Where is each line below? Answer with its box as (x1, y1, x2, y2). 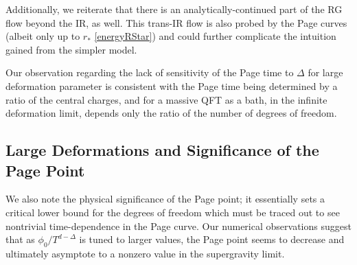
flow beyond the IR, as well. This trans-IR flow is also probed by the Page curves (5, 15, 347, 30)
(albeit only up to (5, 29, 80, 43)
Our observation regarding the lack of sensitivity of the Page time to (5, 65, 294, 80)
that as (5, 232, 35, 246)
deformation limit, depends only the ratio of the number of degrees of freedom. (5, 106, 337, 120)
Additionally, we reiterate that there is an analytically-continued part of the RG (5, 2, 343, 16)
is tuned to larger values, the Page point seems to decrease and (79, 232, 345, 246)
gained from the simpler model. (5, 42, 137, 56)
